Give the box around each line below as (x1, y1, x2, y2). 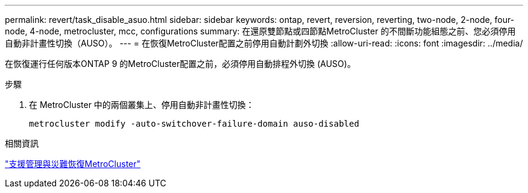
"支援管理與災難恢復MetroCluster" (5, 159, 141, 169)
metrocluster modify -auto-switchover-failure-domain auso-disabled (29, 119, 359, 128)
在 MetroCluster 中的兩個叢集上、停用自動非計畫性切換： (29, 100, 254, 110)
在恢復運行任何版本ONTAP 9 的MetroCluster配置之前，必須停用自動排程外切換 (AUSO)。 (5, 59, 356, 69)
